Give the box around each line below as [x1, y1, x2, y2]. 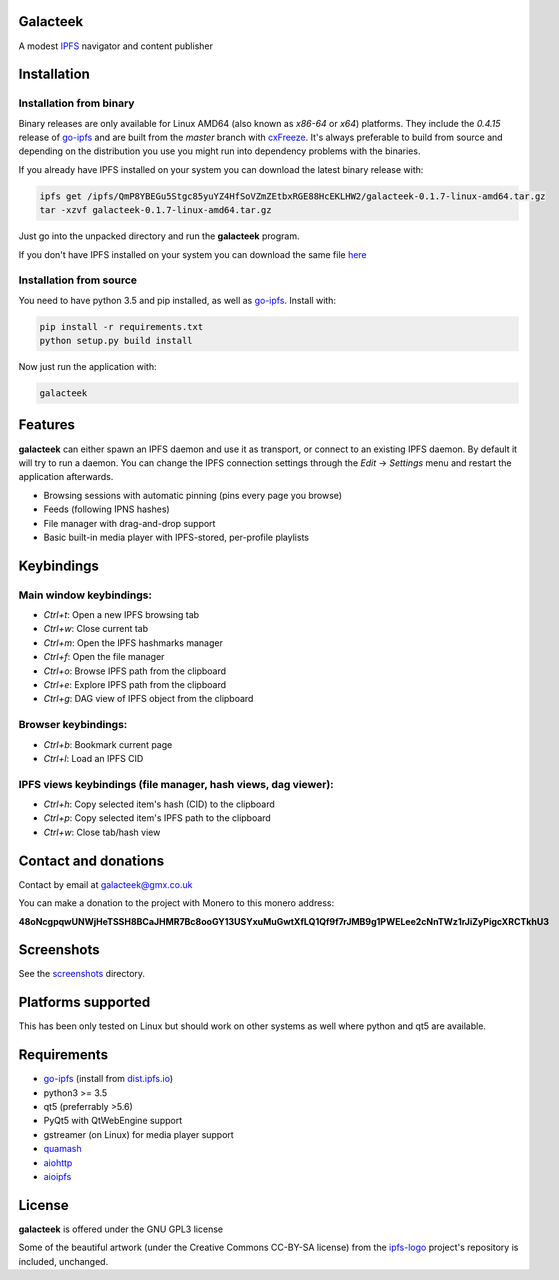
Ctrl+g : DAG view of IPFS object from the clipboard [43, 693, 254, 705]
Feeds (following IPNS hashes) [43, 503, 170, 515]
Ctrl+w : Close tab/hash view [43, 826, 161, 838]
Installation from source [18, 273, 138, 287]
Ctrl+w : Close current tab [43, 623, 149, 635]
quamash [43, 1143, 82, 1155]
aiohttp [43, 1156, 73, 1169]
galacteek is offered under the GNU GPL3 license [18, 1223, 224, 1235]
